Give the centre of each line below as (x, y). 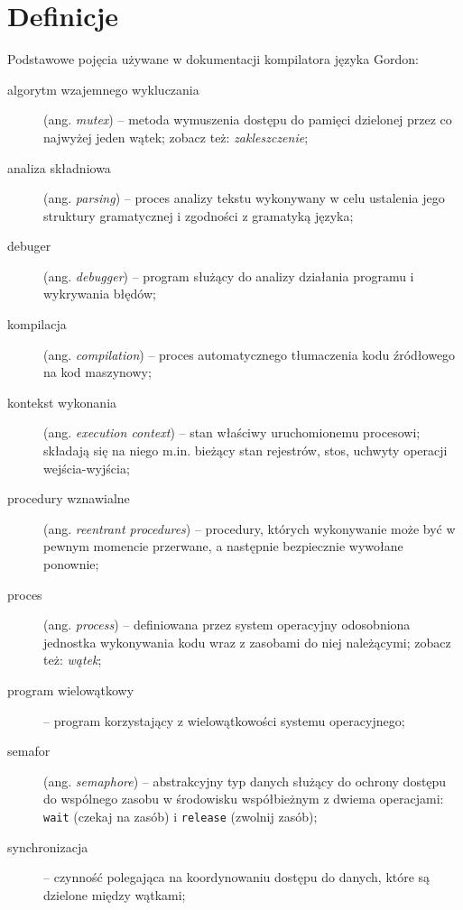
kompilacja (37, 324)
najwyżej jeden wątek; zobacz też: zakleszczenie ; (176, 137)
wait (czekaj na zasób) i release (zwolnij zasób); (181, 816)
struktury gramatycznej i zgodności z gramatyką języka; (199, 215)
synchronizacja (48, 846)
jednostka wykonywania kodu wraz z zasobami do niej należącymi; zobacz (247, 642)
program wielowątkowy (71, 689)
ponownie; (71, 564)
